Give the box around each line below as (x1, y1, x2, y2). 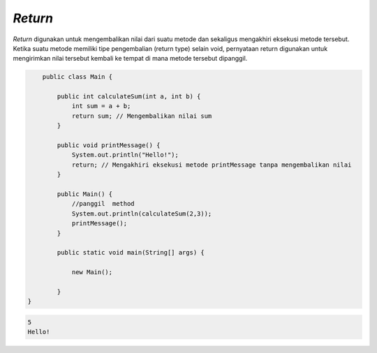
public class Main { (42, 73, 113, 81)
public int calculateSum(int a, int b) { (57, 93, 201, 100)
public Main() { (57, 190, 113, 198)
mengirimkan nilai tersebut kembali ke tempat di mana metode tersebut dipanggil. (13, 54, 248, 63)
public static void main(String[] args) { (57, 248, 205, 257)
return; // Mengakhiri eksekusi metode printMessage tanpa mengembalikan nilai (71, 160, 352, 169)
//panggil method (71, 200, 135, 208)
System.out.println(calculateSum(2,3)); (71, 209, 212, 218)
